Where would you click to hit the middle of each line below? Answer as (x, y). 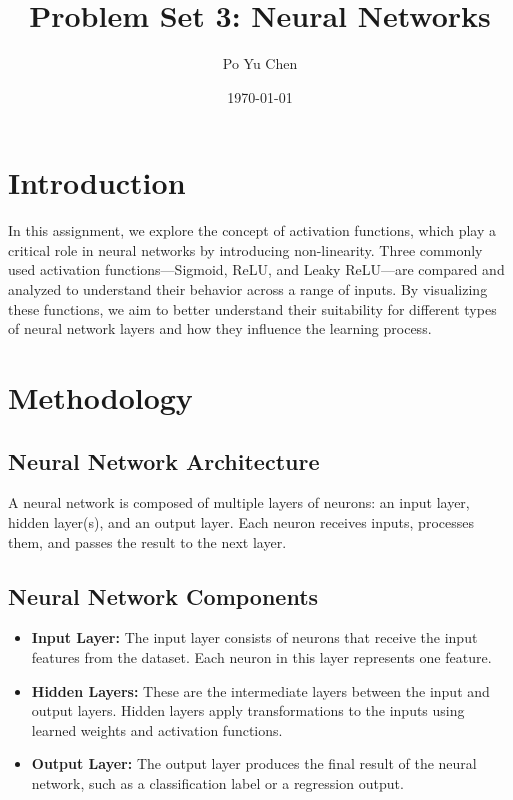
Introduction (97, 182)
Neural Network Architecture (164, 460)
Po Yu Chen (260, 63)
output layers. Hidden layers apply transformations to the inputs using (248, 710)
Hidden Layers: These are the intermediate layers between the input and (260, 690)
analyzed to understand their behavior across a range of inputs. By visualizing (248, 289)
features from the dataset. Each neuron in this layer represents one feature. (261, 656)
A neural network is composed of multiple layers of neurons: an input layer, (239, 502)
